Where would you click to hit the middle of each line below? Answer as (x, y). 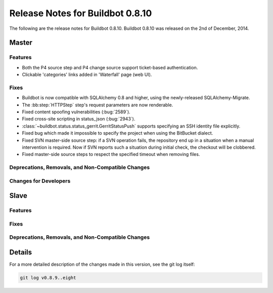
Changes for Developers (40, 181)
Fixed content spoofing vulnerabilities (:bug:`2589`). (76, 112)
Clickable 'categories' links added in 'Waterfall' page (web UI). (87, 75)
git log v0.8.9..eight (48, 278)
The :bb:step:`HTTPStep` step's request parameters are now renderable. (98, 105)
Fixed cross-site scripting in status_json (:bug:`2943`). (79, 119)
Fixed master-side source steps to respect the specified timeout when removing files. (111, 154)
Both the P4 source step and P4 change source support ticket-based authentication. (110, 67)
